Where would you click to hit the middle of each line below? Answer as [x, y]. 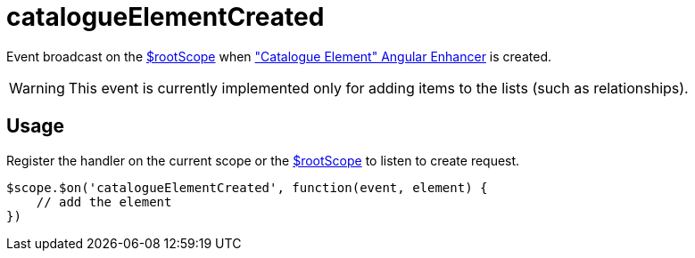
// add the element [104, 202]
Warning [37, 88]
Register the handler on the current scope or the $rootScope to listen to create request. [263, 160]
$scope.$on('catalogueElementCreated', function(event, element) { [247, 187]
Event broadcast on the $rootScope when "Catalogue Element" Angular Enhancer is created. [279, 56]
